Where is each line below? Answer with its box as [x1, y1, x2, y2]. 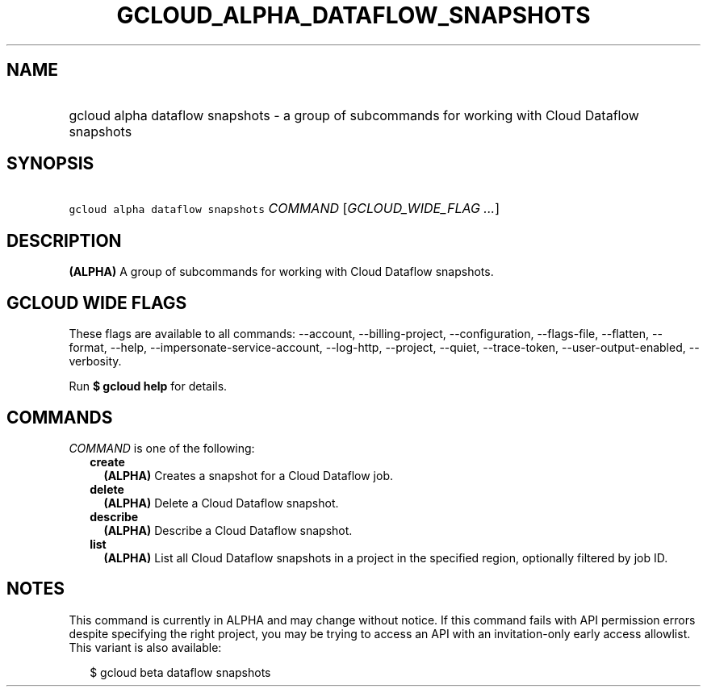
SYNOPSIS [6, 153, 94, 174]
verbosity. [69, 354, 122, 369]
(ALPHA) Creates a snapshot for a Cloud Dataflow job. [103, 468, 394, 482]
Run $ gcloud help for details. [69, 379, 228, 394]
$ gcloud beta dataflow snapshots [90, 665, 271, 679]
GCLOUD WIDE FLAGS [6, 292, 187, 313]
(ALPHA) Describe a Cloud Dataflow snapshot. [103, 523, 353, 537]
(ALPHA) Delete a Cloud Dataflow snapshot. [103, 495, 339, 510]
